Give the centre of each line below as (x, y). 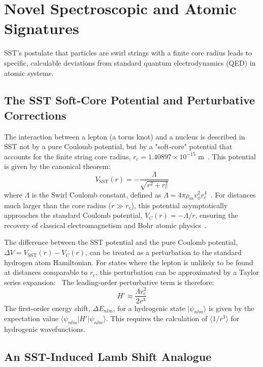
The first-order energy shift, (47, 308)
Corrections (35, 115)
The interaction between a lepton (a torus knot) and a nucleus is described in (125, 136)
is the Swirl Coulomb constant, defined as (96, 194)
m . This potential (227, 156)
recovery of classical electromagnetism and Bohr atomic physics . (105, 225)
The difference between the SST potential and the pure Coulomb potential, (121, 242)
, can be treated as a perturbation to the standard (163, 252)
